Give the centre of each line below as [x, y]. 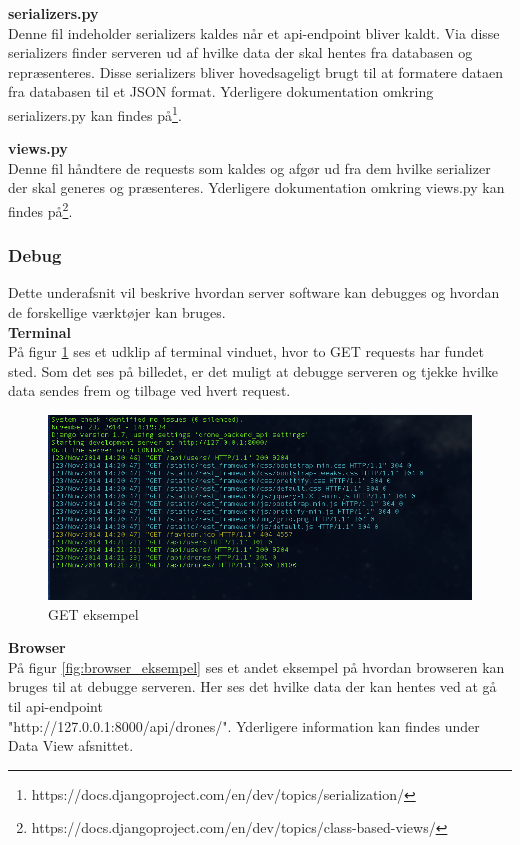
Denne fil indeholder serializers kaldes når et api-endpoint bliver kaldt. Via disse [254, 32]
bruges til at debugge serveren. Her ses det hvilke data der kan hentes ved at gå [252, 686]
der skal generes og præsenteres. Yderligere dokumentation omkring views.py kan [256, 187]
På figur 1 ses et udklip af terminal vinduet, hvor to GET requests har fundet [246, 351]
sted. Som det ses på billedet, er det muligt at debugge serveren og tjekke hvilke [253, 370]
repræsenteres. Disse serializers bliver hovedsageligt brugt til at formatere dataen [255, 71]
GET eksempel [93, 613]
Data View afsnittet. [71, 745]
